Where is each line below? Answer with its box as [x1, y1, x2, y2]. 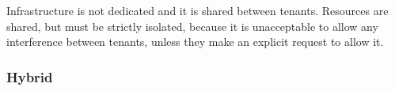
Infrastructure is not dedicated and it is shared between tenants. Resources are [6, 2, 389, 18]
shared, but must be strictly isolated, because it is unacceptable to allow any [6, 17, 378, 34]
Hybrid [6, 66, 53, 86]
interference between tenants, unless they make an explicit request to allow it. [6, 33, 384, 50]
